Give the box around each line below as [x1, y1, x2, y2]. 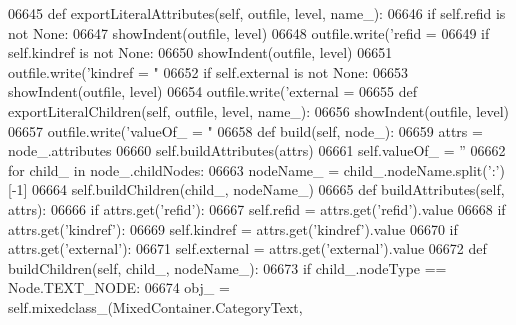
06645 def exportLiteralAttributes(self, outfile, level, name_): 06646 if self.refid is [8, 3, 506, 23]
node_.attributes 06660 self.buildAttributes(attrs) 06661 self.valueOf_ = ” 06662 [8, 140, 506, 161]
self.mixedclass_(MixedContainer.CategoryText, [8, 296, 303, 317]
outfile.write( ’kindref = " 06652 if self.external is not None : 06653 [8, 61, 408, 82]
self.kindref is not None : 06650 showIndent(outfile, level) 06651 [8, 42, 393, 63]
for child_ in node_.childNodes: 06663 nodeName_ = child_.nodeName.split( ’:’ [8, 159, 500, 180]
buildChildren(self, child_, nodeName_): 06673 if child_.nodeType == [8, 257, 447, 278]
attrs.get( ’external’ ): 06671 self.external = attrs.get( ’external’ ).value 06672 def [8, 238, 487, 259]
